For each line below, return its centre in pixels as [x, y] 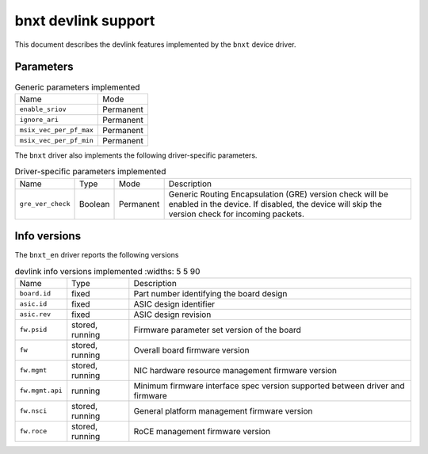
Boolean [94, 204]
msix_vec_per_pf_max [57, 130]
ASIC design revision [172, 315]
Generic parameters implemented [77, 87]
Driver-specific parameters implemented [90, 172]
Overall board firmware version [191, 350]
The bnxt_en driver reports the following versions [97, 255]
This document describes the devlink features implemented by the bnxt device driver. [155, 44]
